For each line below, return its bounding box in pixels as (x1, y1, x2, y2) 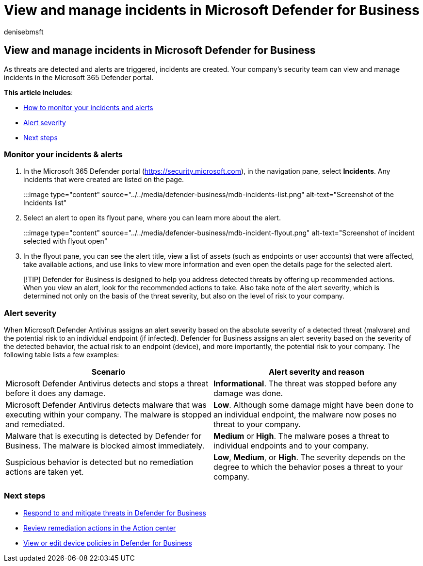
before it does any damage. (5, 388, 106, 399)
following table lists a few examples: (4, 350, 119, 359)
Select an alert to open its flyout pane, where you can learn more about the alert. (23, 214, 281, 222)
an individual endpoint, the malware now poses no (213, 410, 397, 420)
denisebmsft (4, 27, 44, 36)
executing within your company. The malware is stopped (5, 410, 212, 420)
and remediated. (5, 419, 65, 430)
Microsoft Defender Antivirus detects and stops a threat (5, 379, 209, 389)
